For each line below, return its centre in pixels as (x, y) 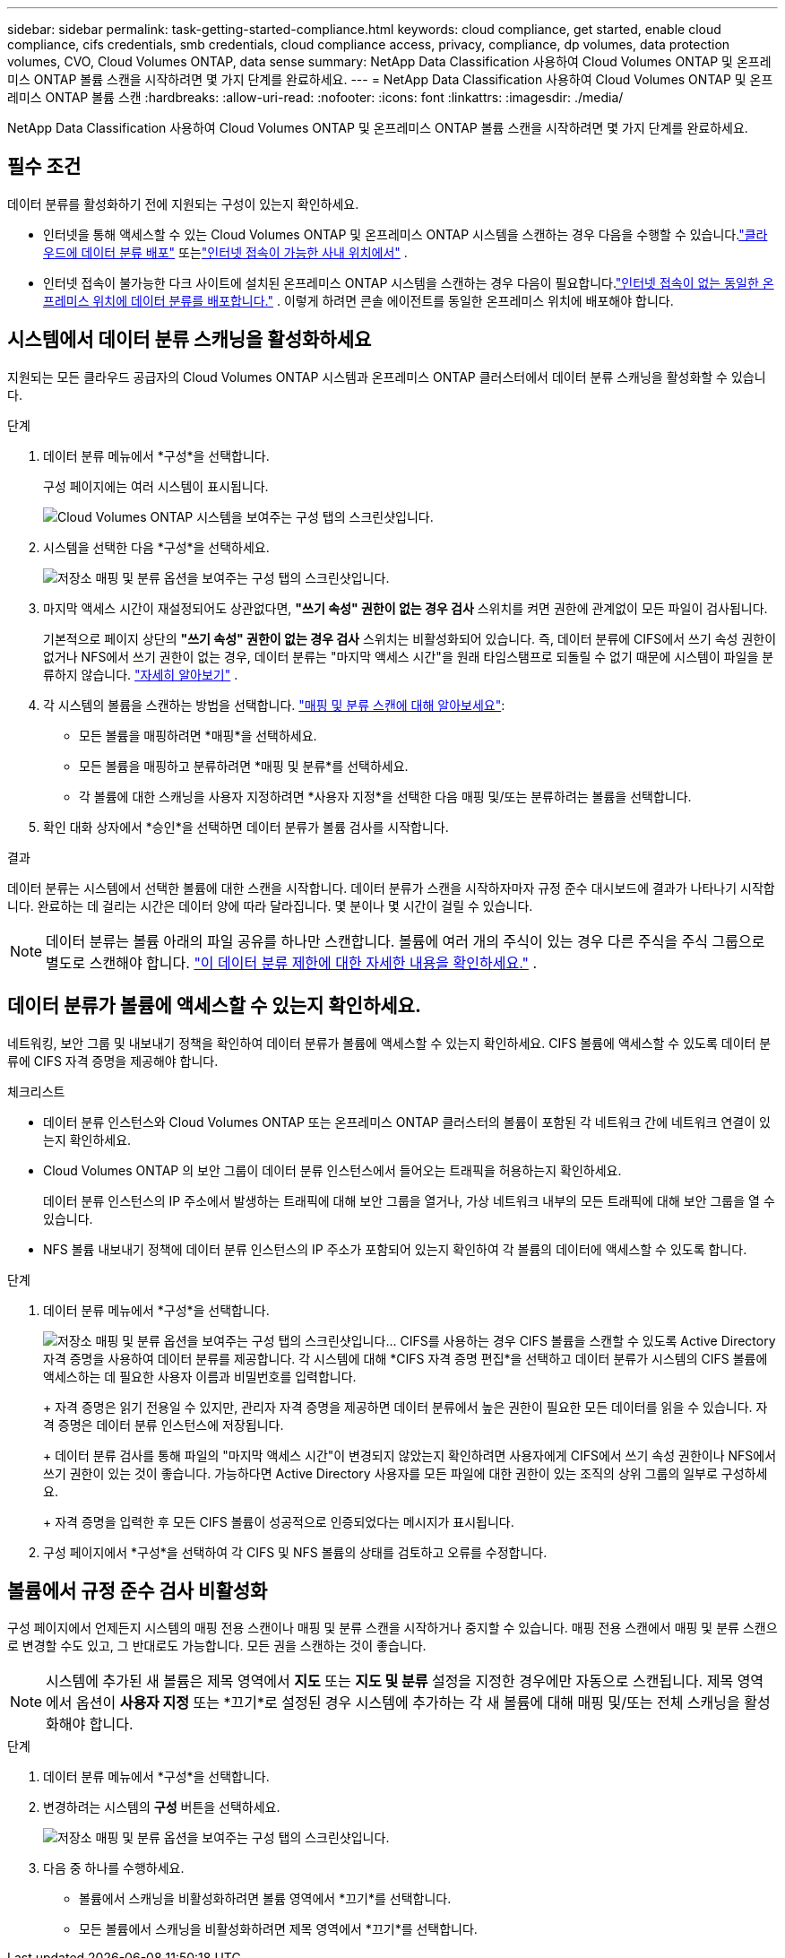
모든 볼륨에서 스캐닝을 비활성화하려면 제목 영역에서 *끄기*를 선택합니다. (278, 1929)
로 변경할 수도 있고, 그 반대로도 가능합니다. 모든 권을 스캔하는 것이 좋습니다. (217, 1646)
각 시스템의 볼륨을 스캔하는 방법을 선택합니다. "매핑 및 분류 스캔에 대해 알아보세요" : (274, 705)
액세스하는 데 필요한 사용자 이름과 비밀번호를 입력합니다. (200, 1376)
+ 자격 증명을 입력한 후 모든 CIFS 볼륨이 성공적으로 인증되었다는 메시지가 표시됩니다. (279, 1521)
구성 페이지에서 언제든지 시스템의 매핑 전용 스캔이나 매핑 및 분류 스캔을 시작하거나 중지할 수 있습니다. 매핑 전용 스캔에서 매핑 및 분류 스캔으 (392, 1628)
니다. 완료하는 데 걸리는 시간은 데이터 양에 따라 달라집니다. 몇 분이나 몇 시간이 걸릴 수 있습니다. (270, 905)
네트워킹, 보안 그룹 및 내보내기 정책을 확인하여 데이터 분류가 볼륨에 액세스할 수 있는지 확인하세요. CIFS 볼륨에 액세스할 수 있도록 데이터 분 (389, 1043)
